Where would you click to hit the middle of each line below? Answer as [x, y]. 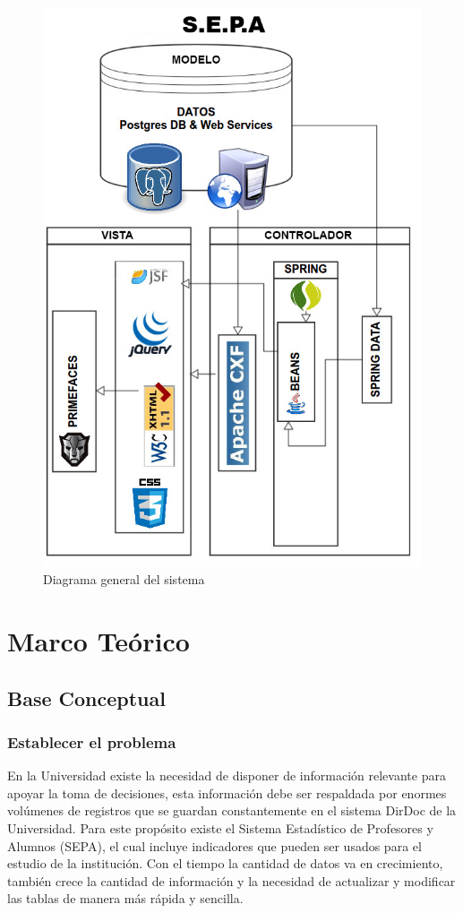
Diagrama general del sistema [124, 579]
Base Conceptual [86, 698]
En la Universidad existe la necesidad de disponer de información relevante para [227, 775]
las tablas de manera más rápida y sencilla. [125, 898]
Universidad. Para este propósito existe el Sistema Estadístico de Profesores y [220, 827]
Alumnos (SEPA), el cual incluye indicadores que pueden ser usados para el [214, 845]
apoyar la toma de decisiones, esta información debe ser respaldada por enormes [227, 792]
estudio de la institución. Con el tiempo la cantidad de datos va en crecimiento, [225, 863]
